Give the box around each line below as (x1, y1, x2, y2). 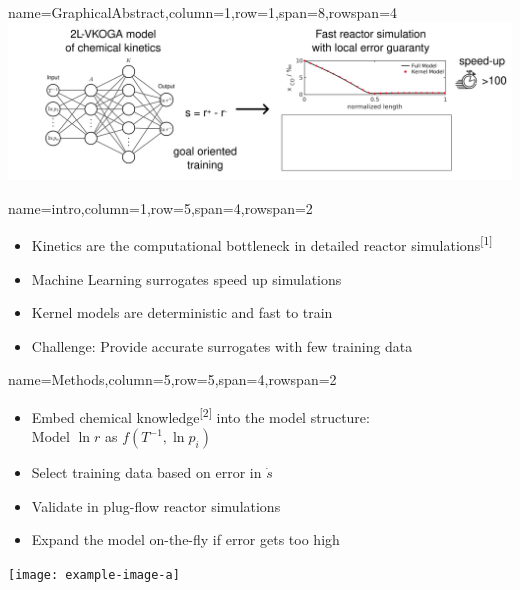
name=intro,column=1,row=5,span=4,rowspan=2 (8, 197, 313, 218)
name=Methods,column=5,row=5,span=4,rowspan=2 (8, 369, 337, 390)
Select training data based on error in (31, 462, 262, 483)
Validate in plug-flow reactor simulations (31, 495, 281, 516)
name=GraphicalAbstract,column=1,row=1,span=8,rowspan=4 (8, 2, 398, 22)
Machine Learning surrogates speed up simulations (31, 268, 342, 289)
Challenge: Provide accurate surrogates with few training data (31, 335, 413, 356)
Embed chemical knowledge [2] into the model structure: (31, 403, 370, 427)
